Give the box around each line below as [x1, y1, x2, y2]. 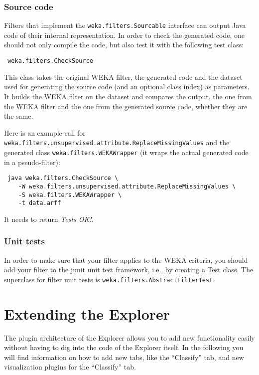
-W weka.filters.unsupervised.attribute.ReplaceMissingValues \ [18, 183, 236, 190]
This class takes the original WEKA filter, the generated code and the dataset [4, 71, 243, 82]
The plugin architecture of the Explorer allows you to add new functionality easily [4, 332, 255, 343]
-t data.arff [18, 199, 61, 207]
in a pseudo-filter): [4, 157, 60, 167]
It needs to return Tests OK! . [4, 213, 94, 224]
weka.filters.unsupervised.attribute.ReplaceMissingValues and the [4, 137, 230, 148]
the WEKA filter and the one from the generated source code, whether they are [4, 101, 248, 111]
